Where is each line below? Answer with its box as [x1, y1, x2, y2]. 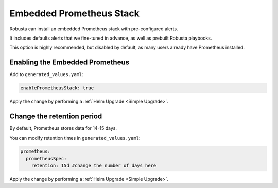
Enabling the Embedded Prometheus [9, 58, 130, 67]
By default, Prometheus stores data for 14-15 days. [9, 125, 117, 131]
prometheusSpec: [26, 156, 67, 161]
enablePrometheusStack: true [20, 85, 94, 91]
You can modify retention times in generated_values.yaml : [9, 135, 141, 141]
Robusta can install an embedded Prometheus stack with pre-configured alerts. [9, 26, 178, 32]
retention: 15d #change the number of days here [31, 163, 157, 169]
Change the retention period [9, 112, 102, 121]
